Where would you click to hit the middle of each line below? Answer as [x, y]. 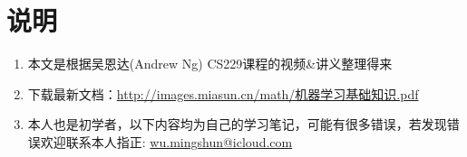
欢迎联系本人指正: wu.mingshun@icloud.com [166, 141]
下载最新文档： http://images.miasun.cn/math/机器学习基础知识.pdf [223, 93]
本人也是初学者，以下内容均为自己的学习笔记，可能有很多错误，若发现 [237, 124]
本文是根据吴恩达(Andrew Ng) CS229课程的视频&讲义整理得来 [210, 64]
